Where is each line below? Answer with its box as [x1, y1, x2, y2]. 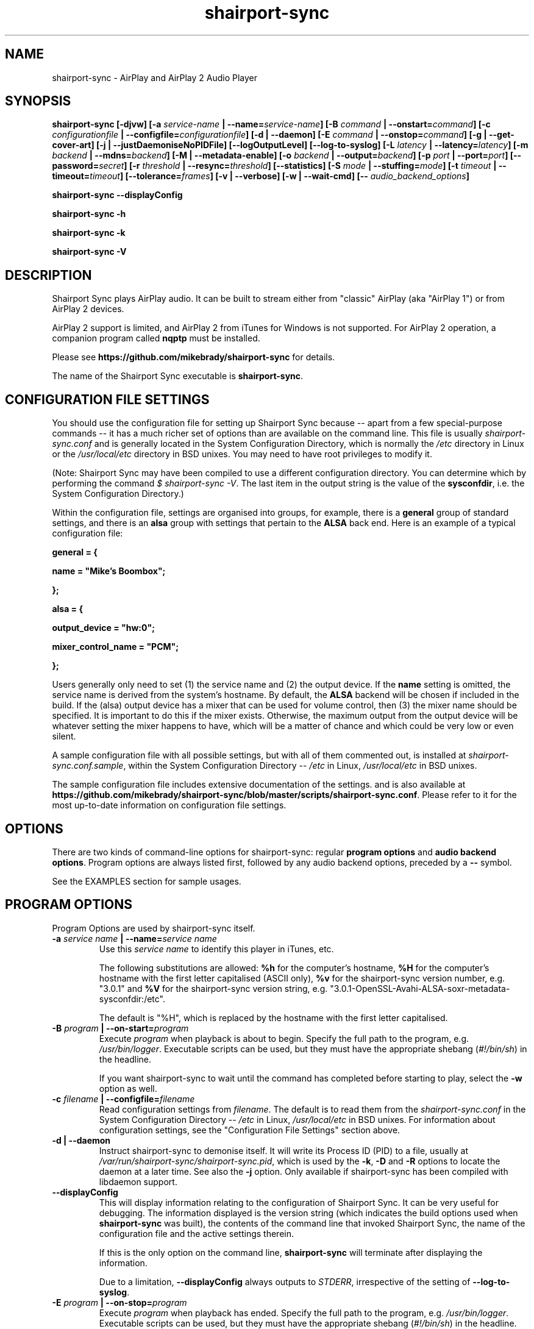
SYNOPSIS [5, 93, 71, 109]
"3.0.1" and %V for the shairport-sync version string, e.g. [99, 983, 328, 994]
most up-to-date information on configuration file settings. [52, 800, 287, 811]
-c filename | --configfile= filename [52, 1093, 195, 1104]
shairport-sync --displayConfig [52, 190, 183, 201]
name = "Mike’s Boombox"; [52, 566, 166, 577]
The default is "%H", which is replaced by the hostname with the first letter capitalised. [99, 1012, 448, 1023]
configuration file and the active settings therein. [99, 1228, 294, 1239]
